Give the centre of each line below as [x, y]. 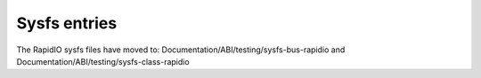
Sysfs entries [67, 23]
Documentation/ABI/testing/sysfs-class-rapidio [103, 61]
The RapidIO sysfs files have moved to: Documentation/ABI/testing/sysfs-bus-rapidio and [181, 50]
